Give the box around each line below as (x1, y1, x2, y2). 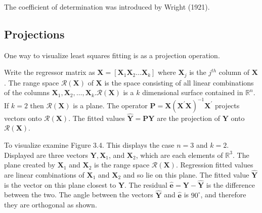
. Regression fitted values (176, 159, 253, 170)
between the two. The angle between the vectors (4, 189, 153, 200)
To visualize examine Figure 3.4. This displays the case (4, 139, 174, 150)
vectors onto (4, 112, 42, 123)
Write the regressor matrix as (4, 67, 95, 77)
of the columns (4, 87, 50, 98)
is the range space (94, 159, 150, 170)
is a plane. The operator (73, 100, 148, 110)
